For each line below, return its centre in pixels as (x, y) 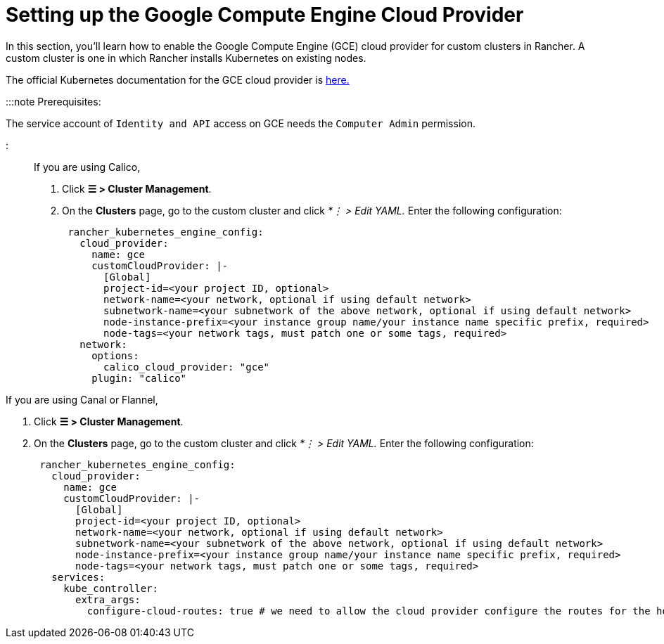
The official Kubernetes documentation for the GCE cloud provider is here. (178, 79)
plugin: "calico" (139, 378)
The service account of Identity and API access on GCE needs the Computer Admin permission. (241, 123)
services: (78, 577)
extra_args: (108, 599)
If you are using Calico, (87, 167)
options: (115, 355)
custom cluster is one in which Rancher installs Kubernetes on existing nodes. (186, 58)
